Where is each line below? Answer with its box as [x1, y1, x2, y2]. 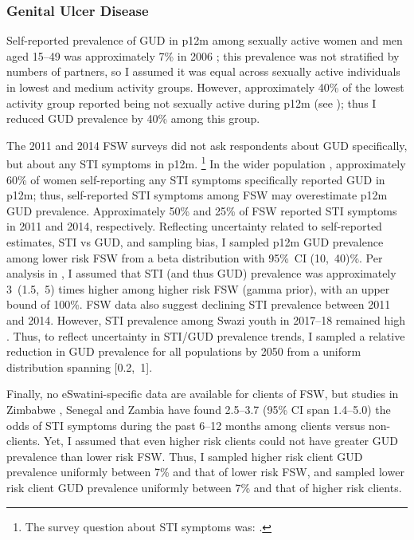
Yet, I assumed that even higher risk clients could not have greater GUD [44, 432, 398, 449]
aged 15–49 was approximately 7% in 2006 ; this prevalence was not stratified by [6, 47, 400, 64]
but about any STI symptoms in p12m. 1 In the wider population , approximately [6, 153, 406, 172]
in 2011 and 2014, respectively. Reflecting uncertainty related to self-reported [6, 218, 382, 235]
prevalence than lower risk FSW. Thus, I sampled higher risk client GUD [6, 447, 363, 464]
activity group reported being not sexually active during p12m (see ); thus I [6, 94, 377, 111]
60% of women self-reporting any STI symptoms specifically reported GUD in [6, 171, 385, 187]
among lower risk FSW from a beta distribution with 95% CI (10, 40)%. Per [6, 249, 383, 266]
